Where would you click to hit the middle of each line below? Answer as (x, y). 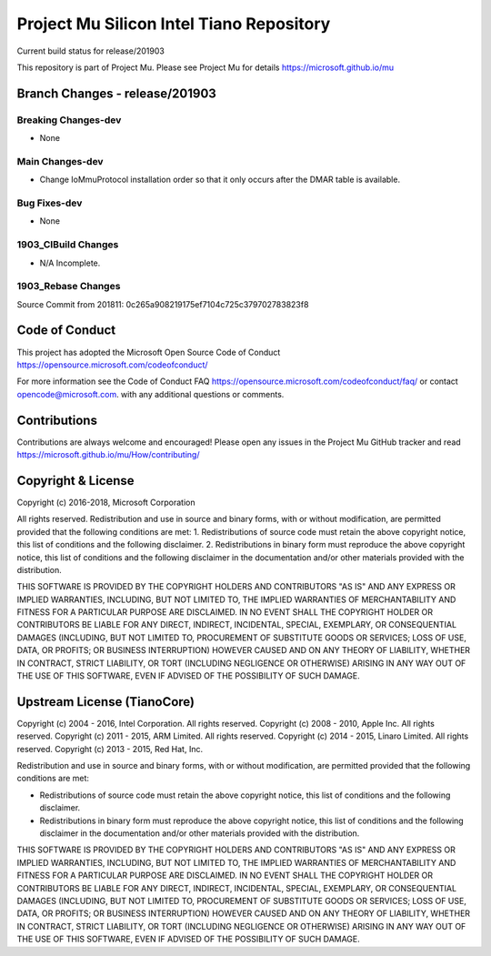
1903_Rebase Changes (69, 287)
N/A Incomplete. (70, 263)
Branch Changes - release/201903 (117, 93)
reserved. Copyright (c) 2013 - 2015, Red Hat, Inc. (110, 749)
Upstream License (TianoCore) (106, 702)
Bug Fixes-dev (50, 203)
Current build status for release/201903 (91, 51)
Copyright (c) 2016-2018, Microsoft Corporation (106, 502)
